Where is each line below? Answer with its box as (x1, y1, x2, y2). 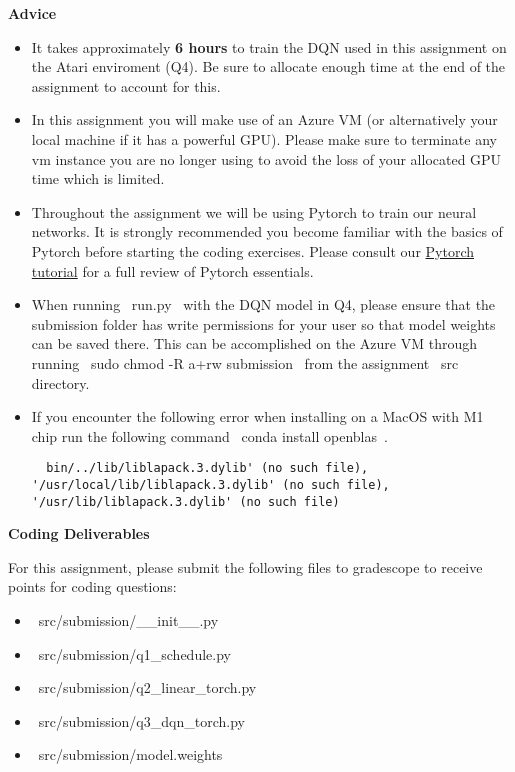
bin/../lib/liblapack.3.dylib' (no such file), (46, 461, 369, 476)
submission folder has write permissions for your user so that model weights (31, 313, 496, 334)
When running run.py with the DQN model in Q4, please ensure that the (31, 294, 496, 315)
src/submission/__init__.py (38, 610, 219, 631)
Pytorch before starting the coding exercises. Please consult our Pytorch (31, 240, 475, 261)
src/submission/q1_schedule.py (38, 643, 231, 664)
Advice (8, 3, 57, 23)
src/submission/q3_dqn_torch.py (38, 710, 245, 731)
